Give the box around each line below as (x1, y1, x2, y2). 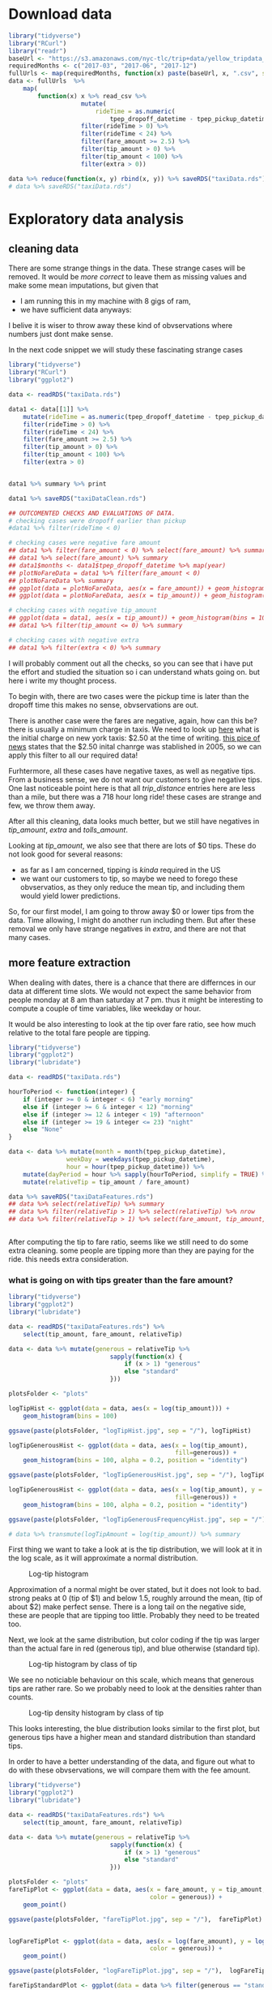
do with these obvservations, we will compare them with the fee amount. (8, 1765, 251, 1775)
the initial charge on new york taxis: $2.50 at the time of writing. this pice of (8, 732, 261, 743)
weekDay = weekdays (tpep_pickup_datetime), (66, 1155, 216, 1163)
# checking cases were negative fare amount (8, 539, 161, 547)
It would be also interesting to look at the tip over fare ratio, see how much (8, 1019, 257, 1029)
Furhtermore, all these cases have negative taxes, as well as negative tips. (8, 766, 257, 775)
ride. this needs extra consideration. (8, 1254, 129, 1263)
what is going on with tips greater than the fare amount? (8, 1274, 233, 1285)
